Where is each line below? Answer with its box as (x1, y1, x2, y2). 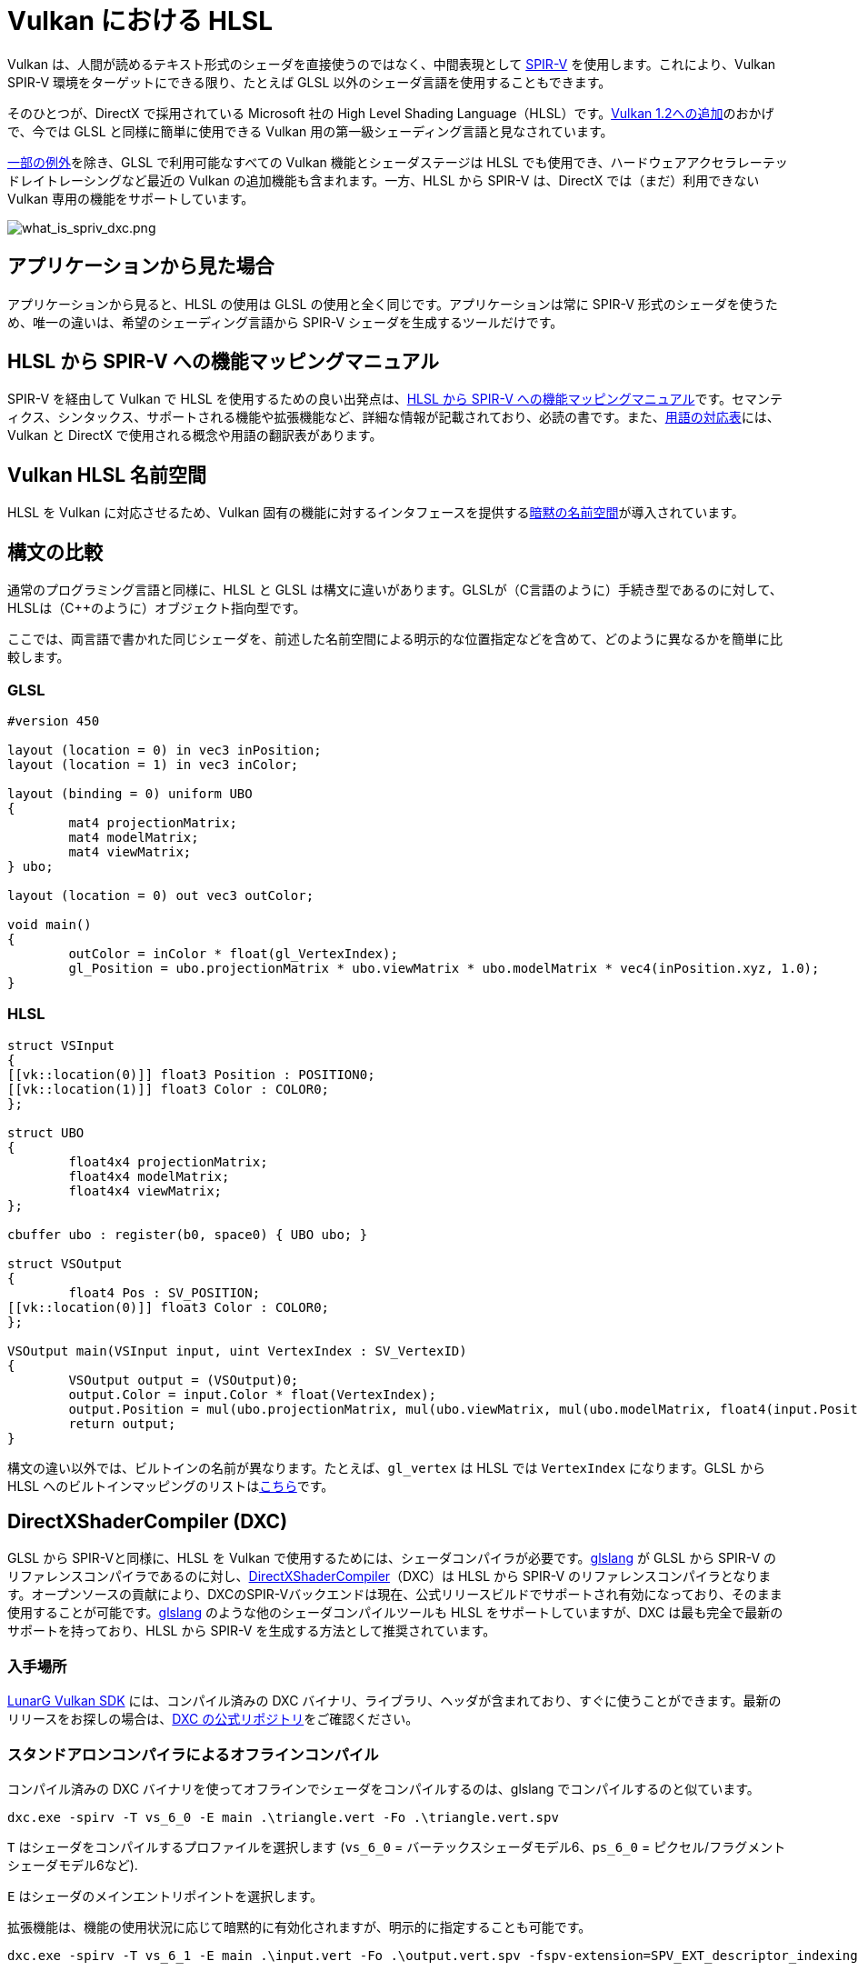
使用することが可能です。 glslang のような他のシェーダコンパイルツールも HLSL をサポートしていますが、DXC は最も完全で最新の (7, 1605, 783, 1621)
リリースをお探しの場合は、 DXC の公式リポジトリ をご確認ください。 (7, 1711, 419, 1727)
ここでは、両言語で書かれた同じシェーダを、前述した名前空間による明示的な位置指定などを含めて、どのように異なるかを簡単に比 (7, 631, 783, 647)
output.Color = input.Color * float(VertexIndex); (68, 1386, 437, 1402)
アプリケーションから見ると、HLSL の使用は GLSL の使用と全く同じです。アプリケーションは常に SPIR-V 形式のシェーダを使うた (7, 295, 778, 312)
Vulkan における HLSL (7, 5, 274, 36)
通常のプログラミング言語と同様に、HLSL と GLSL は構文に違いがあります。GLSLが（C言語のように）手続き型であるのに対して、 (7, 582, 783, 598)
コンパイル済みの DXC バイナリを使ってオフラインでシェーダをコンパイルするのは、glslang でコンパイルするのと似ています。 (7, 1780, 760, 1796)
